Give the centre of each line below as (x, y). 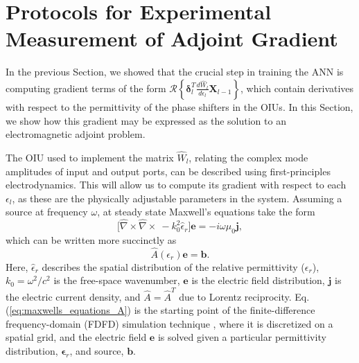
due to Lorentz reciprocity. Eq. (244, 296)
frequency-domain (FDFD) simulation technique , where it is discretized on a (169, 323)
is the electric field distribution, (258, 280)
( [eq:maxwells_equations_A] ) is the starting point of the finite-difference (160, 310)
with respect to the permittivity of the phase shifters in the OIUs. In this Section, (179, 106)
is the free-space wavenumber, (117, 280)
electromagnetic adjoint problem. (76, 134)
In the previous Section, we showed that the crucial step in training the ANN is (175, 72)
